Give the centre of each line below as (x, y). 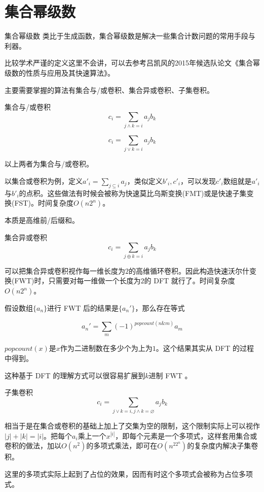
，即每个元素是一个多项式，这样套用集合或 (186, 435)
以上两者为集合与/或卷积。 (49, 164)
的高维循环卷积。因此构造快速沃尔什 (189, 270)
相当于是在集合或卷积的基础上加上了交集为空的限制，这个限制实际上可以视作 (132, 426)
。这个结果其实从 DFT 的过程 (205, 348)
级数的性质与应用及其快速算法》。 (60, 72)
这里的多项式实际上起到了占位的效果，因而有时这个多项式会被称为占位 (122, 473)
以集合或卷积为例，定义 (44, 181)
